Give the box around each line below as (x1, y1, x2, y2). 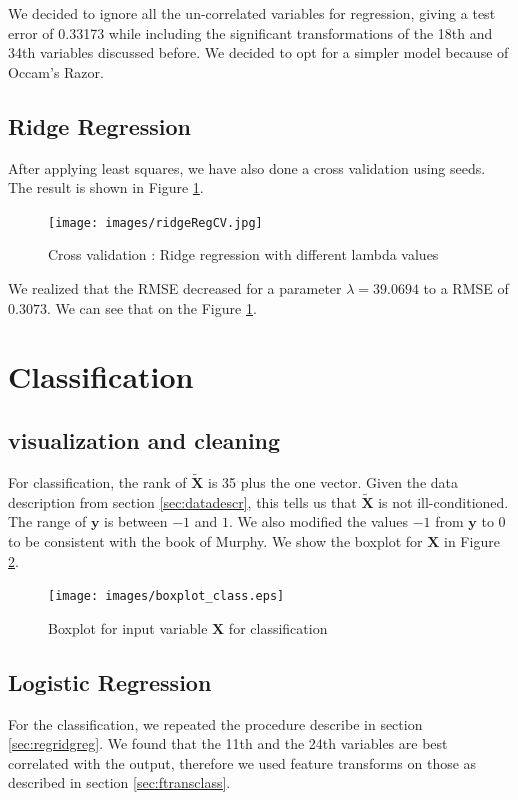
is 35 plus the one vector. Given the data (208, 472, 458, 492)
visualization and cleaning (8, 424, 281, 455)
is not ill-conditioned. (378, 491, 509, 512)
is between (104, 511, 168, 532)
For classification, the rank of (8, 472, 187, 492)
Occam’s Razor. (8, 61, 104, 82)
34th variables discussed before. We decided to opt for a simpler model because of (8, 42, 509, 63)
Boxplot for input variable (48, 617, 208, 638)
